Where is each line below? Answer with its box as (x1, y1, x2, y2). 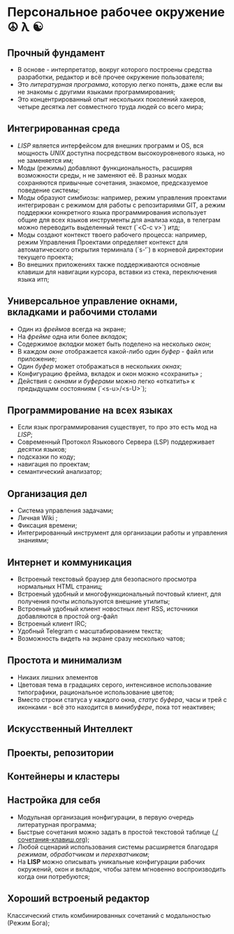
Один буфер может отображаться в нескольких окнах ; (17, 361, 182, 371)
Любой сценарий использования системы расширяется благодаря (17, 842, 219, 851)
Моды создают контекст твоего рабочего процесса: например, (17, 230, 207, 238)
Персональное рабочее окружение (7, 4, 226, 20)
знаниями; (17, 536, 49, 545)
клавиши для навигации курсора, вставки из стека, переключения (17, 267, 217, 276)
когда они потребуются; (17, 872, 90, 881)
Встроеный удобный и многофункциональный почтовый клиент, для (17, 590, 221, 598)
